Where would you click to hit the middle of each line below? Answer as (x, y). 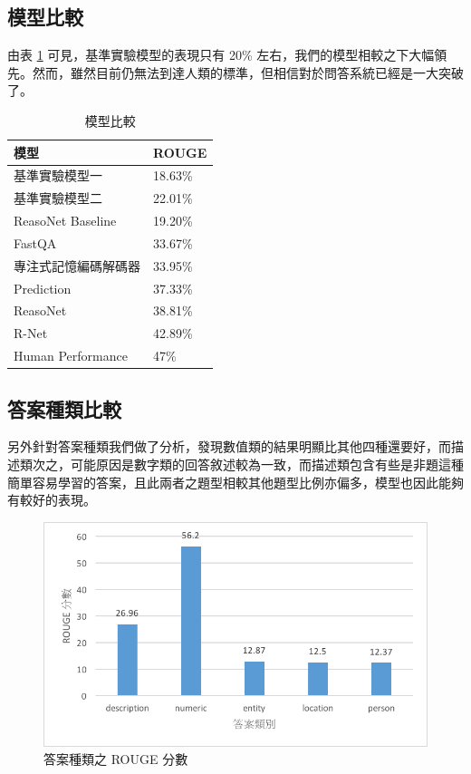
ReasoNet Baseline (65, 221)
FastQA (35, 242)
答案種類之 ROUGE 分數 (116, 759)
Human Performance (71, 356)
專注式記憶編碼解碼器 (77, 265)
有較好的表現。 (52, 500)
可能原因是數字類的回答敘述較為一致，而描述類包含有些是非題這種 (267, 464)
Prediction (43, 288)
